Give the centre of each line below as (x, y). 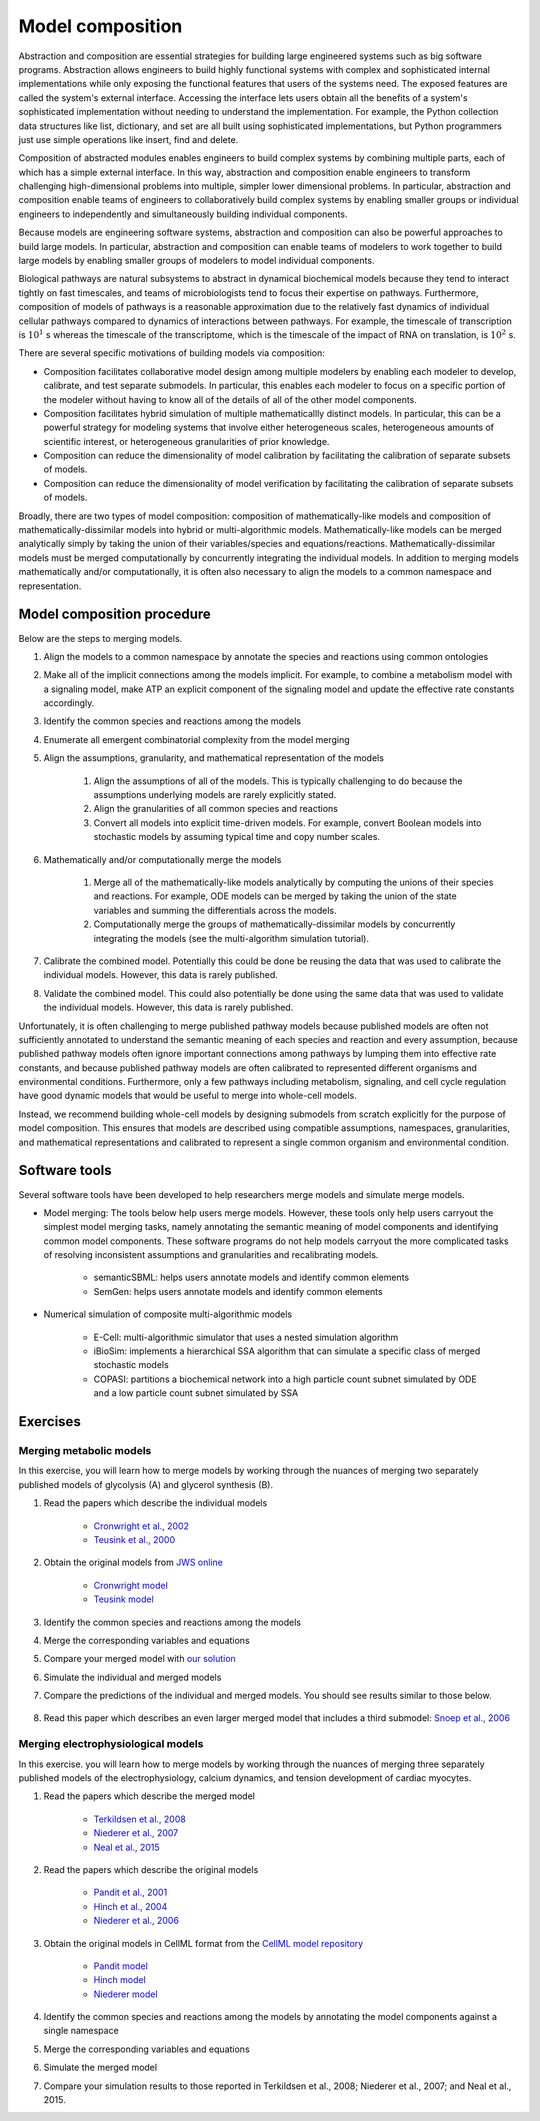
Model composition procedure (115, 614)
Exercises (50, 1421)
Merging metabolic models (85, 1450)
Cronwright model (131, 1585)
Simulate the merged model (100, 2067)
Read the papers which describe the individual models (155, 1503)
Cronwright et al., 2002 (141, 1526)
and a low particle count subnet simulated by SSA (196, 1393)
